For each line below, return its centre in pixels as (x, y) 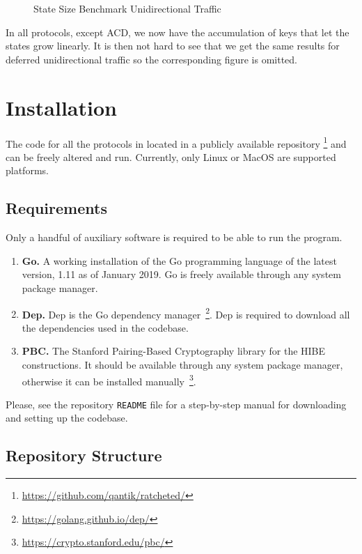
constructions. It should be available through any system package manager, (182, 364)
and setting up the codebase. (67, 418)
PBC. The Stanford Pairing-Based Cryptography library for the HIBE (174, 351)
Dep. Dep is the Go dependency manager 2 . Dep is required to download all (186, 313)
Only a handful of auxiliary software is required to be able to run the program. (174, 237)
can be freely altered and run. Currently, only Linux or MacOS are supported (171, 156)
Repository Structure (84, 455)
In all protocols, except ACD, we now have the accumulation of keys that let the (178, 32)
